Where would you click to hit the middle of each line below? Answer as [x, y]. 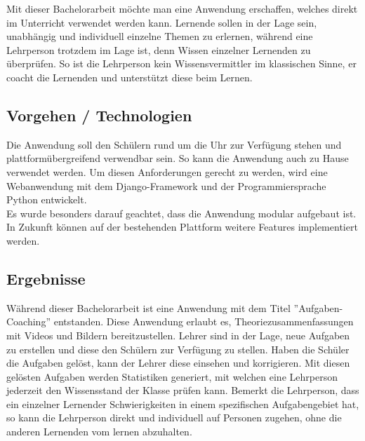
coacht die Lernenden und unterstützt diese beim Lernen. [130, 77]
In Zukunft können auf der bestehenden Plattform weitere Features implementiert [182, 227]
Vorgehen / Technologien [99, 115]
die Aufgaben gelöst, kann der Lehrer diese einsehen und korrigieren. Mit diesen [178, 363]
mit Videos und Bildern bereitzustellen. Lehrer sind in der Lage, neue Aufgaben [178, 335]
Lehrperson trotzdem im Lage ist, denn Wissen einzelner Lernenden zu [159, 49]
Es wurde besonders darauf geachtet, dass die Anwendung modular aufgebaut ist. [181, 213]
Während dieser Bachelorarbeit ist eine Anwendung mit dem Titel [148, 307]
